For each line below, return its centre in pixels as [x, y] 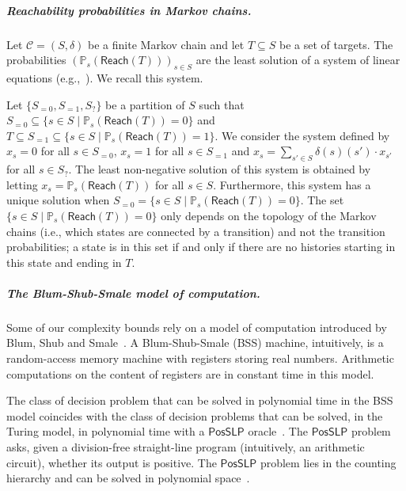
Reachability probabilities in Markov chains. [129, 10]
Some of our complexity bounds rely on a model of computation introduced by [197, 327]
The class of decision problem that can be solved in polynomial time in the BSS [200, 400]
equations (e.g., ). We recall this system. [105, 77]
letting [22, 184]
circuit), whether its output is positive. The [112, 462]
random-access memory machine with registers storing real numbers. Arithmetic [200, 358]
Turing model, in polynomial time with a [106, 431]
